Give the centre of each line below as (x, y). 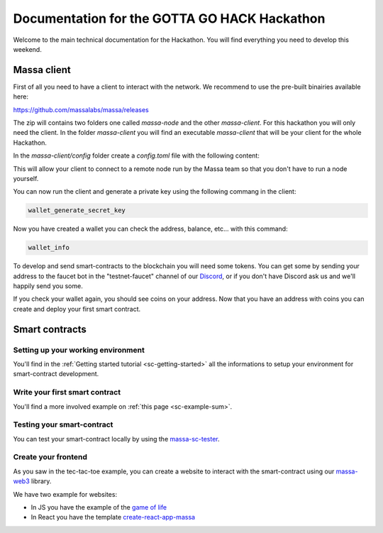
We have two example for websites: (65, 494)
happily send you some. (48, 286)
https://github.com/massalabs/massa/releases (81, 109)
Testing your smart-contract (63, 424)
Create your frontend (50, 457)
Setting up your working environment (79, 350)
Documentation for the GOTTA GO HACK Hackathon (169, 18)
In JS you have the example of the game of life (99, 507)
